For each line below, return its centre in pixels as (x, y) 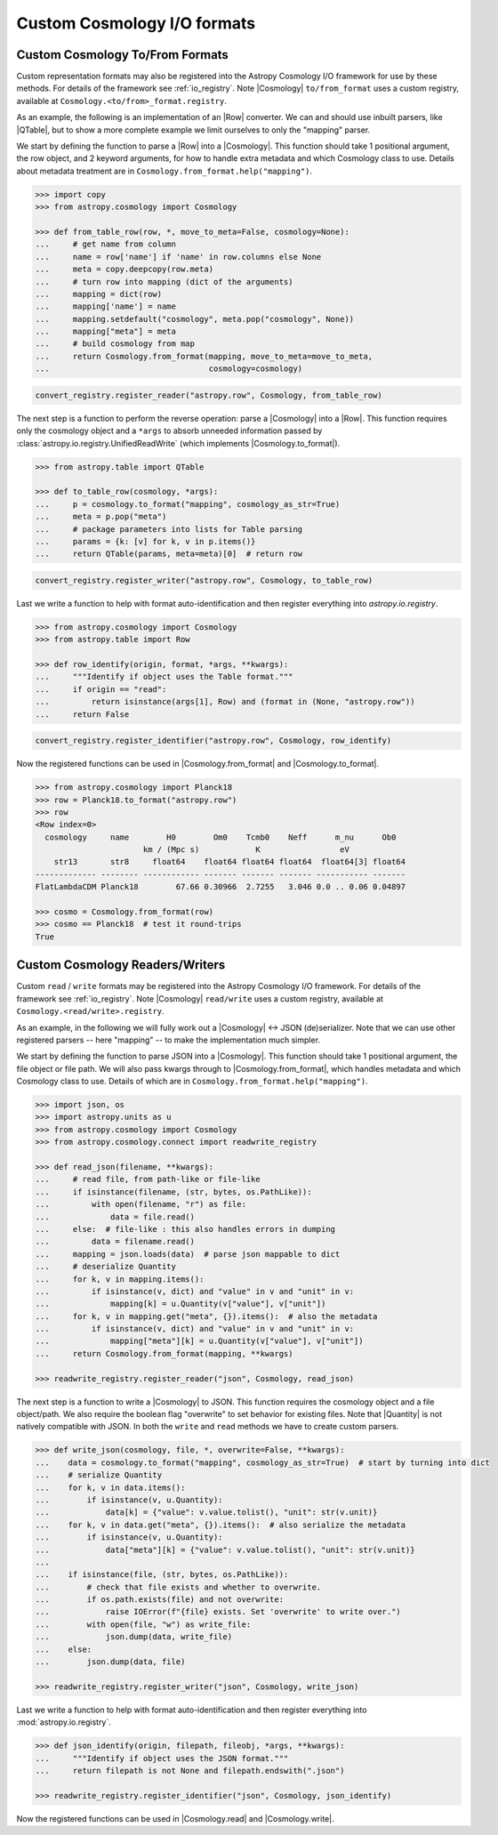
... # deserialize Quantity (106, 1267)
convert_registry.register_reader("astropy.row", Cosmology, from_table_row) (209, 395)
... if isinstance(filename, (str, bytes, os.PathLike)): (173, 1191)
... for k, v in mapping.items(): (120, 1279)
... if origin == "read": (101, 689)
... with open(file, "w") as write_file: (143, 1624)
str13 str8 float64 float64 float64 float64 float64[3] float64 (230, 862)
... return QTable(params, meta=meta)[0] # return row (169, 554)
